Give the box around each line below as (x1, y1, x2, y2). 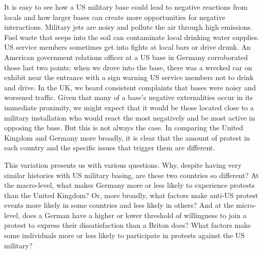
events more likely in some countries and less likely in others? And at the (4, 200, 234, 210)
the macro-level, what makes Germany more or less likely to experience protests (4, 180, 255, 190)
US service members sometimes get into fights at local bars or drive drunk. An (4, 42, 251, 52)
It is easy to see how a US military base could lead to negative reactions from (4, 2, 248, 12)
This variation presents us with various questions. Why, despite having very (4, 159, 242, 170)
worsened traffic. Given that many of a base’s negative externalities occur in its (4, 92, 253, 103)
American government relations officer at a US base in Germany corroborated (4, 51, 248, 62)
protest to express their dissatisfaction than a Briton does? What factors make (4, 220, 251, 230)
